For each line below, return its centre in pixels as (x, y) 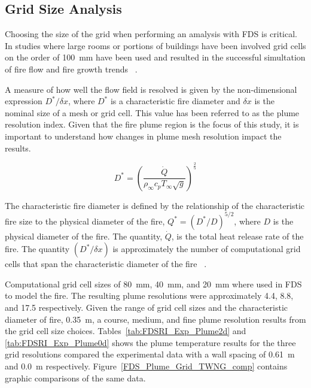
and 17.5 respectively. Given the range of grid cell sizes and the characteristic (147, 307)
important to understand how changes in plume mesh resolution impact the (143, 136)
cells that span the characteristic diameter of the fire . (106, 264)
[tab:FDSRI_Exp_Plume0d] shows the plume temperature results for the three (150, 342)
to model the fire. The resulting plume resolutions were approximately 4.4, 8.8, (149, 295)
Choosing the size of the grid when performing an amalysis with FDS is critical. (151, 34)
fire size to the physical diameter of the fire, (85, 221)
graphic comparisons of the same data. (75, 378)
